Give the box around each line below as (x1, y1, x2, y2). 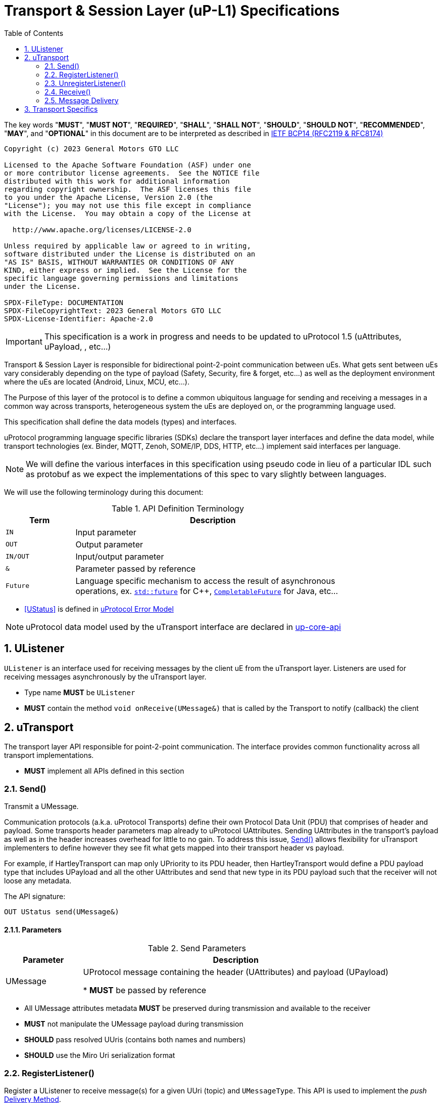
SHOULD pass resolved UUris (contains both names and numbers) (24, 1035, 246, 1044)
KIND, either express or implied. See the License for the (4, 266, 247, 274)
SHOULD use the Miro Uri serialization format (24, 1051, 175, 1060)
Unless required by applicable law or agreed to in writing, (4, 241, 251, 250)
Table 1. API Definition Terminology (112, 503, 244, 514)
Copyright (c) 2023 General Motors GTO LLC (4, 144, 179, 153)
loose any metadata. (4, 876, 72, 885)
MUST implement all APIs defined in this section (24, 767, 184, 776)
